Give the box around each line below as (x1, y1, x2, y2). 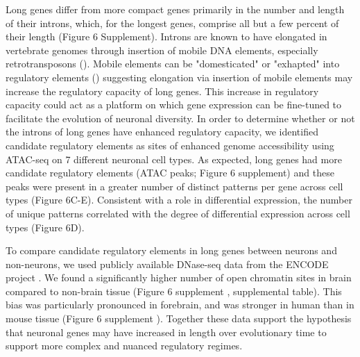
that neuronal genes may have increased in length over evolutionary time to (6, 324, 327, 339)
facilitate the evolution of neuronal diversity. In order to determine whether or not (6, 110, 355, 125)
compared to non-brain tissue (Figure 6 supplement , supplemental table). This (6, 283, 342, 298)
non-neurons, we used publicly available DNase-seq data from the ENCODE (6, 256, 329, 271)
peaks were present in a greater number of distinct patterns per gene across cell (6, 178, 343, 193)
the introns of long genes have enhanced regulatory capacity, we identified (6, 124, 318, 139)
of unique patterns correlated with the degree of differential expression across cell (6, 206, 350, 220)
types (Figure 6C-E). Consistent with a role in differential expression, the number (6, 192, 352, 207)
